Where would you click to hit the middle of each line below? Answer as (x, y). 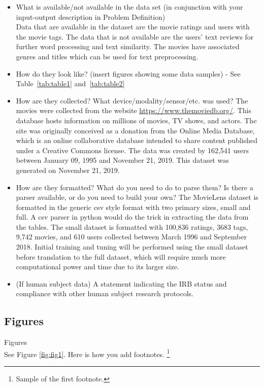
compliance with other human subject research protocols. (105, 293)
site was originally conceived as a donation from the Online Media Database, (135, 130)
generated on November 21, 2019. (68, 170)
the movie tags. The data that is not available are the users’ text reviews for (135, 36)
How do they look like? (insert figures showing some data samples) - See (128, 73)
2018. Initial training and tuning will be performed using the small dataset (132, 247)
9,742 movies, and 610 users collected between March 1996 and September (131, 237)
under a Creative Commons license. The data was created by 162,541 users (132, 150)
